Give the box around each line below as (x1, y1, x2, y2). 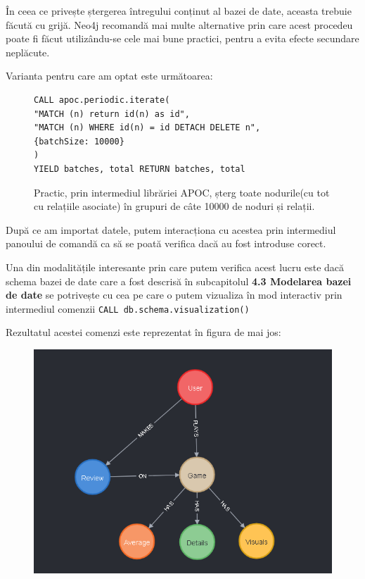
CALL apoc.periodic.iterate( (34, 94, 170, 105)
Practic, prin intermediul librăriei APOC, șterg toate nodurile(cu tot (34, 185, 330, 199)
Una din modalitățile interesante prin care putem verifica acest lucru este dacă (6, 259, 345, 274)
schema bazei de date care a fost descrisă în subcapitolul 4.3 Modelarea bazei (6, 273, 352, 288)
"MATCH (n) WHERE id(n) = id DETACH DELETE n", (34, 123, 261, 133)
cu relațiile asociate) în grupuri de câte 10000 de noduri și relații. (34, 199, 315, 213)
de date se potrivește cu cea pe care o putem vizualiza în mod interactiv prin (6, 287, 342, 302)
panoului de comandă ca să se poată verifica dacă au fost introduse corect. (6, 236, 326, 251)
